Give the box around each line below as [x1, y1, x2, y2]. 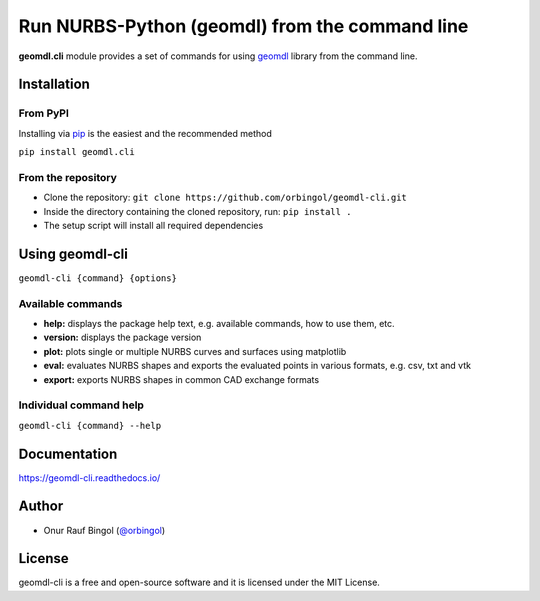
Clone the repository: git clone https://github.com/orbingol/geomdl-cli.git [43, 191, 407, 204]
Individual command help [18, 398, 145, 412]
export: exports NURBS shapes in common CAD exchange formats [43, 373, 320, 385]
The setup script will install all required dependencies [43, 220, 264, 232]
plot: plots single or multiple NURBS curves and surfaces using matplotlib [43, 345, 347, 357]
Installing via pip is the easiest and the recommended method [18, 127, 272, 139]
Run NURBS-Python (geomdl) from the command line [18, 15, 469, 37]
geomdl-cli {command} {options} [18, 272, 177, 284]
